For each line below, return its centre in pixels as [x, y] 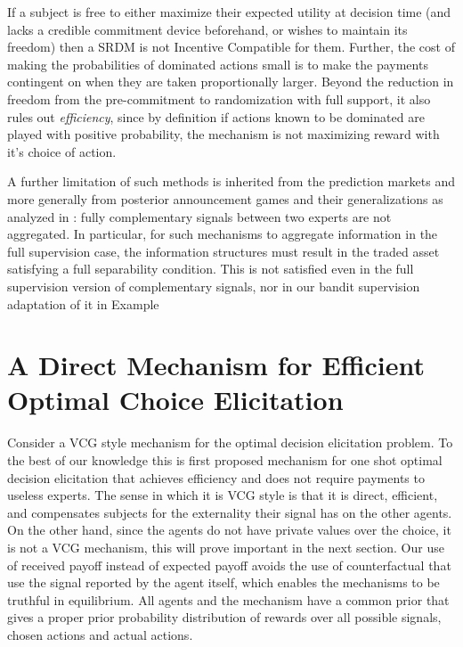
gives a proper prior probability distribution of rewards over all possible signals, [224, 617]
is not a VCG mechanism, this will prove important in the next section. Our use [226, 547]
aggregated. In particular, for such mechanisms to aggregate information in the [223, 234]
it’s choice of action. [62, 151]
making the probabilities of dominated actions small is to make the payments [218, 64]
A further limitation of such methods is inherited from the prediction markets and [231, 181]
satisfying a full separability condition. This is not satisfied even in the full [211, 269]
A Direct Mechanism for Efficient [216, 365]
